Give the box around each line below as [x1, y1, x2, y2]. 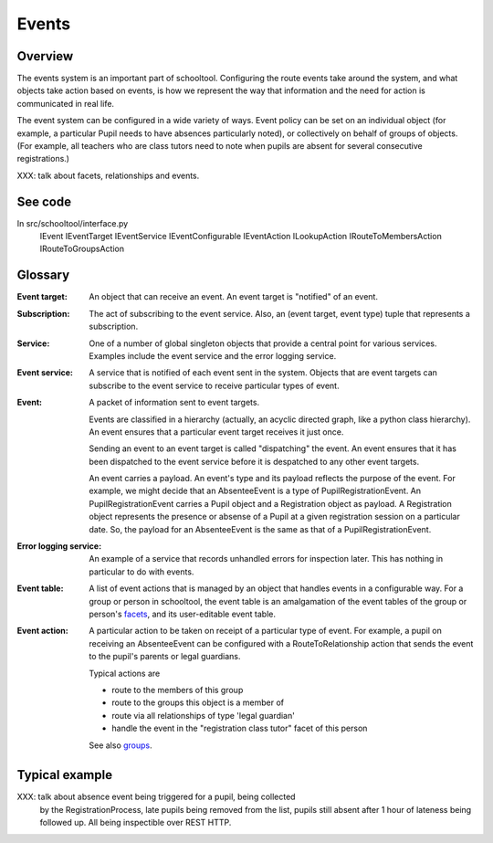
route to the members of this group [111, 684, 244, 695]
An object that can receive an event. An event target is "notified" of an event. [89, 291, 379, 302]
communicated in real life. [16, 98, 114, 109]
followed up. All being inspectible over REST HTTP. [39, 817, 232, 828]
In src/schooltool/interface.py [16, 217, 129, 228]
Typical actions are [89, 668, 161, 679]
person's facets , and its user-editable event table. [89, 608, 276, 619]
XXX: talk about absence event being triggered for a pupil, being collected [16, 791, 296, 803]
